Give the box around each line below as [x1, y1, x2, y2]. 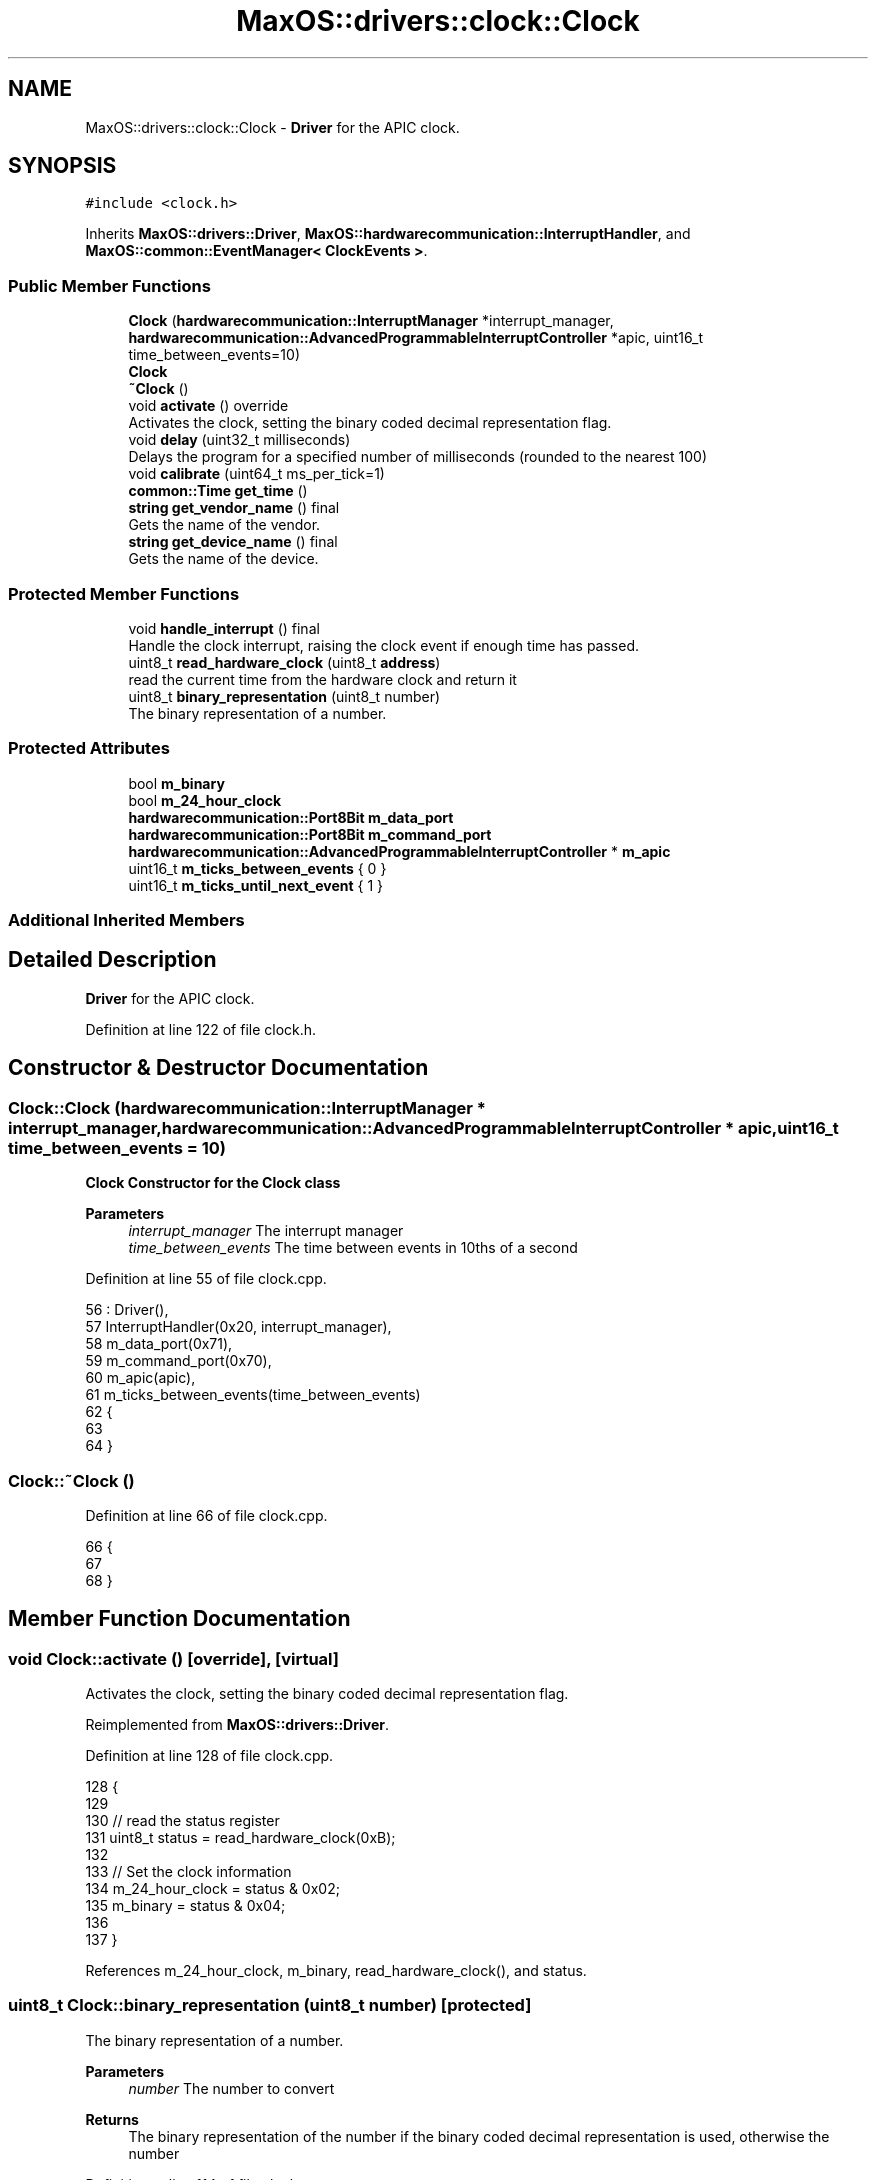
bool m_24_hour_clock [128, 791, 282, 809]
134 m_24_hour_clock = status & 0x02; [85, 1880, 340, 1898]
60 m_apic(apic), [85, 1369, 196, 1387]
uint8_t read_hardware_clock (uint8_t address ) [128, 653, 441, 671]
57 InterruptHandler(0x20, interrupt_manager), [85, 1318, 392, 1336]
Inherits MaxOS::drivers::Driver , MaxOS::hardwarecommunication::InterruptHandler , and [85, 225, 691, 243]
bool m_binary [128, 774, 225, 792]
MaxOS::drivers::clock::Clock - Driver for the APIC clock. [85, 118, 460, 136]
